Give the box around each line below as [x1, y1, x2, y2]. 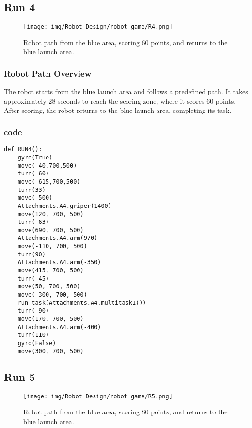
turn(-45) [17, 275, 49, 282]
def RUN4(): [4, 146, 42, 153]
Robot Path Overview [4, 67, 92, 79]
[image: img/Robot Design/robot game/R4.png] [23, 23, 173, 31]
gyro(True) [17, 154, 53, 161]
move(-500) [17, 194, 53, 202]
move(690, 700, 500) [17, 226, 84, 234]
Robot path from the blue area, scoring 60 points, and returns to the [23, 37, 228, 47]
